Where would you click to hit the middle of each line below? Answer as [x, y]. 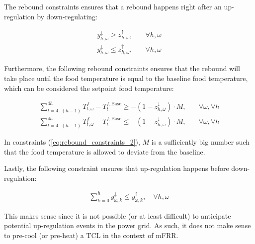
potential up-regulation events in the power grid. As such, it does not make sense [127, 225]
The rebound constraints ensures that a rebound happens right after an [113, 6]
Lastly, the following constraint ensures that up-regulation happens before [117, 168]
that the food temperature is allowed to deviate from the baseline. [105, 151]
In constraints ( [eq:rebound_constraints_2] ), [72, 142]
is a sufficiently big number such [200, 142]
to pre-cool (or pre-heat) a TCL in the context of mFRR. [91, 235]
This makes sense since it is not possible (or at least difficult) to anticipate [118, 215]
